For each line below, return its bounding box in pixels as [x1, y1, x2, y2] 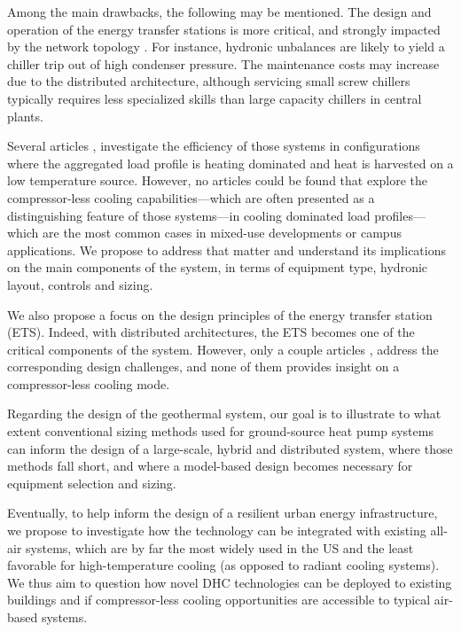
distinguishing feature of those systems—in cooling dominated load [7, 206, 371, 224]
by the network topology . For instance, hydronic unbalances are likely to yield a [7, 37, 445, 56]
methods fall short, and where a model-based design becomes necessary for [7, 456, 413, 475]
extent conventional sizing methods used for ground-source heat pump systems [7, 422, 434, 441]
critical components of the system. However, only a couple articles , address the [7, 339, 439, 358]
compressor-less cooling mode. [7, 374, 170, 393]
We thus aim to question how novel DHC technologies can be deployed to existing [7, 573, 452, 591]
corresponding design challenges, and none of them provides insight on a [7, 357, 400, 376]
